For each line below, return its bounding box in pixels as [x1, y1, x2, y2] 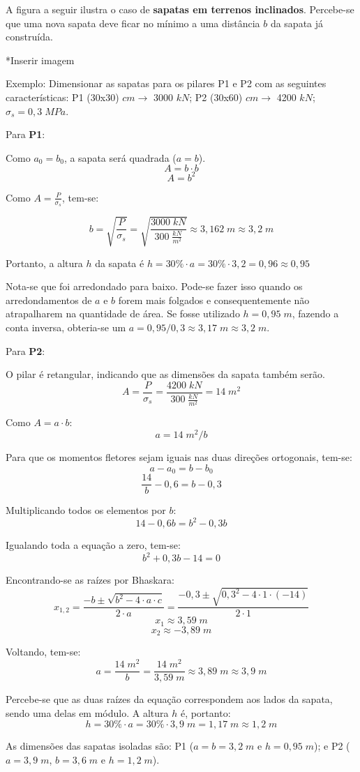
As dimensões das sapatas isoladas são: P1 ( [6, 739, 194, 753]
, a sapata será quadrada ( [63, 150, 177, 165]
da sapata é [95, 255, 144, 270]
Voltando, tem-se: [6, 644, 81, 659]
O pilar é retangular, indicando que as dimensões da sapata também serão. [6, 367, 325, 381]
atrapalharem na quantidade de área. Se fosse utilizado [6, 306, 240, 321]
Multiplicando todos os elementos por [6, 503, 166, 517]
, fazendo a [292, 306, 339, 321]
